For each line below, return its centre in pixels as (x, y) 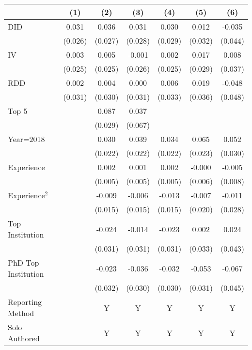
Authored (24, 338)
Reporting (25, 302)
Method (21, 313)
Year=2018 (26, 139)
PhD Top (24, 262)
